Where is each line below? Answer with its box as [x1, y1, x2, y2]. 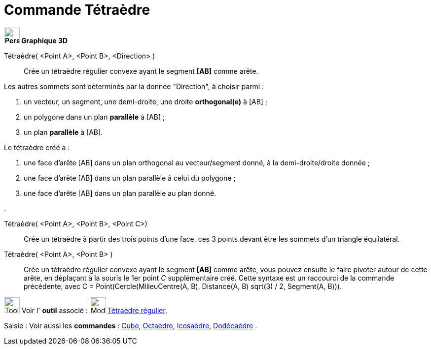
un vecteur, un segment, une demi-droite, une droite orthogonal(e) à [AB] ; [24, 97, 268, 106]
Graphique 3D [21, 36, 68, 45]
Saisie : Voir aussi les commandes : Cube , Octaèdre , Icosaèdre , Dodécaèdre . [4, 321, 257, 330]
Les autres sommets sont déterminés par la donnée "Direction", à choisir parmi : [4, 82, 264, 91]
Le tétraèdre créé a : [4, 143, 70, 152]
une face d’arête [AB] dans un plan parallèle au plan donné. [24, 189, 216, 197]
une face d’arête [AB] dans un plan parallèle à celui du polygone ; [24, 173, 236, 182]
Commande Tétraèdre [4, 1, 150, 18]
